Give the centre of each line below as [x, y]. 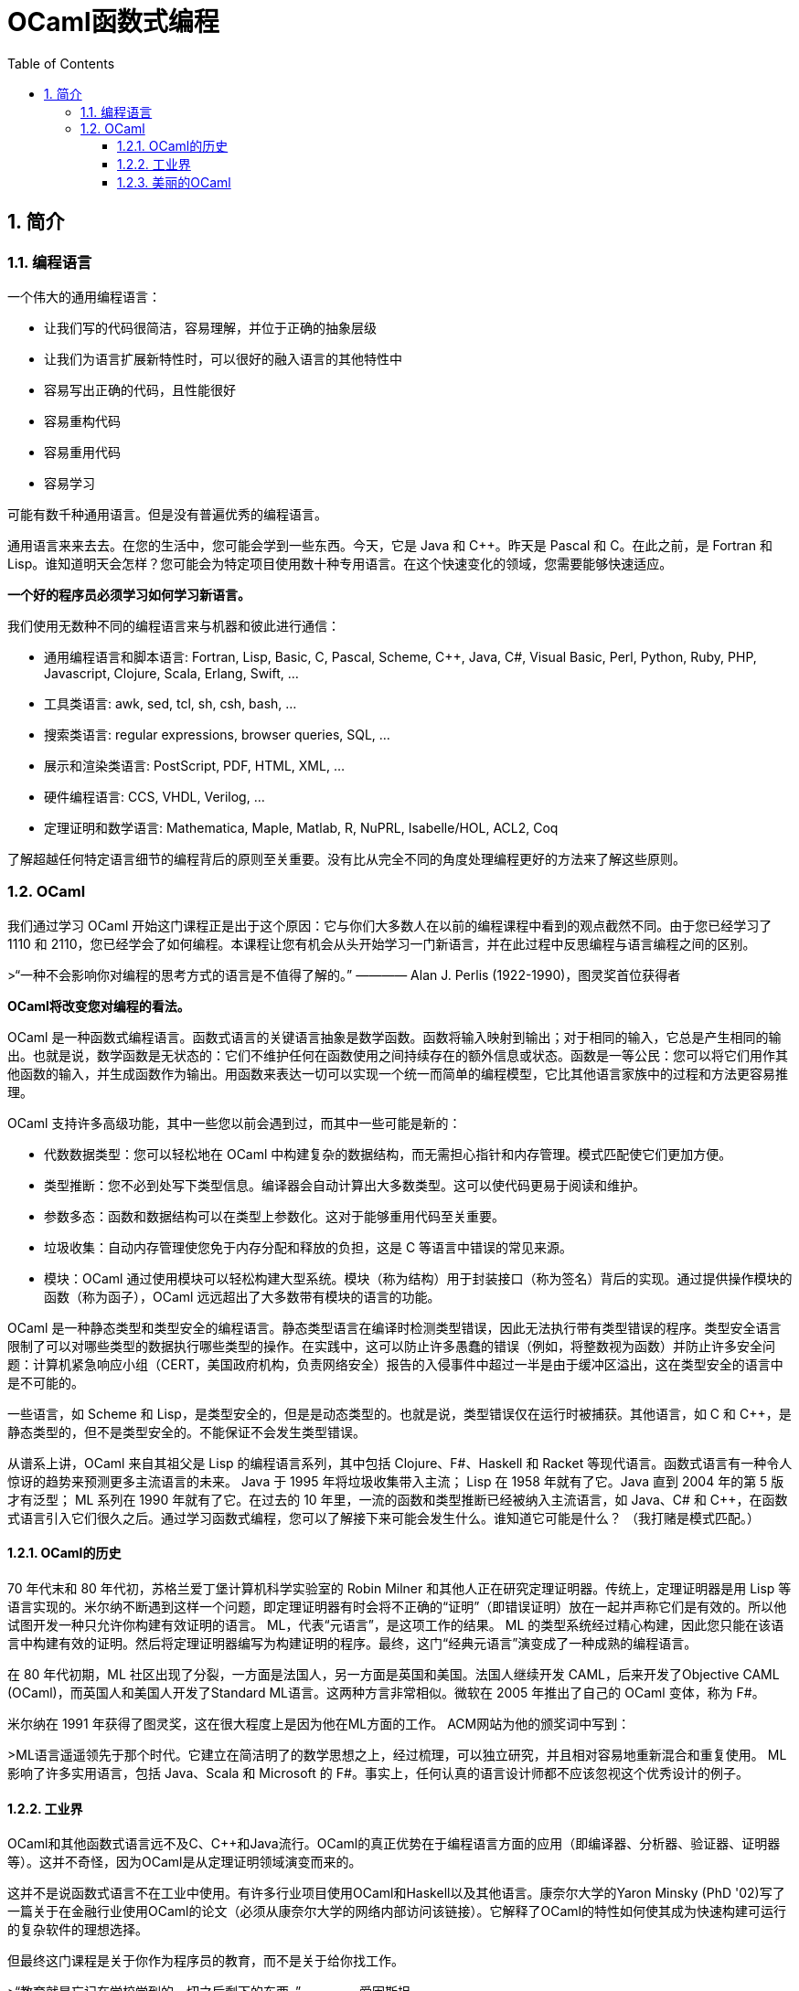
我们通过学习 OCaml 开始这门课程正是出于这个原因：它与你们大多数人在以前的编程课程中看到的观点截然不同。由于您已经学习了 [390, 925]
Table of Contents [61, 63]
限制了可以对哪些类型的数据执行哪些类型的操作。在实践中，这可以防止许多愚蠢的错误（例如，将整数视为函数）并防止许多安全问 [391, 1346]
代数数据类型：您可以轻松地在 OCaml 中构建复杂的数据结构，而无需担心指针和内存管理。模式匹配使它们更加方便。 [388, 1154]
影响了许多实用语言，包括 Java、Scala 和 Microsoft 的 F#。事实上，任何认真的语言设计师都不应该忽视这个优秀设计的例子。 [378, 1773]
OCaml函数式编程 [113, 22]
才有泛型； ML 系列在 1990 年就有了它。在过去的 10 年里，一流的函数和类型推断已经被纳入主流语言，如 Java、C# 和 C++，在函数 [398, 1499]
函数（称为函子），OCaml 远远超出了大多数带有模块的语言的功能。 [242, 1296]
